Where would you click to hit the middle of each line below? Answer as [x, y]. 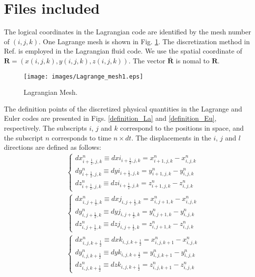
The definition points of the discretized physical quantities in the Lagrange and [123, 108]
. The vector [147, 60]
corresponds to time [82, 137]
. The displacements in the [171, 137]
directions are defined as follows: [53, 147]
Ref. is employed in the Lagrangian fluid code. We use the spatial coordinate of [123, 51]
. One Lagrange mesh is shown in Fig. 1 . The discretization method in [144, 41]
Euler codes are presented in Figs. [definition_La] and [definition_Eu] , [110, 118]
